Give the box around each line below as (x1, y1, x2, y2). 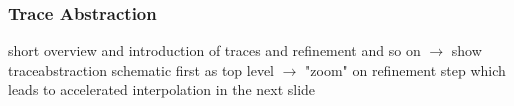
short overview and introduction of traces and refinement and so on (8, 40, 421, 61)
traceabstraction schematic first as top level (8, 59, 274, 80)
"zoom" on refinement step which (305, 59, 506, 80)
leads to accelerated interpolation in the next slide (8, 79, 316, 100)
